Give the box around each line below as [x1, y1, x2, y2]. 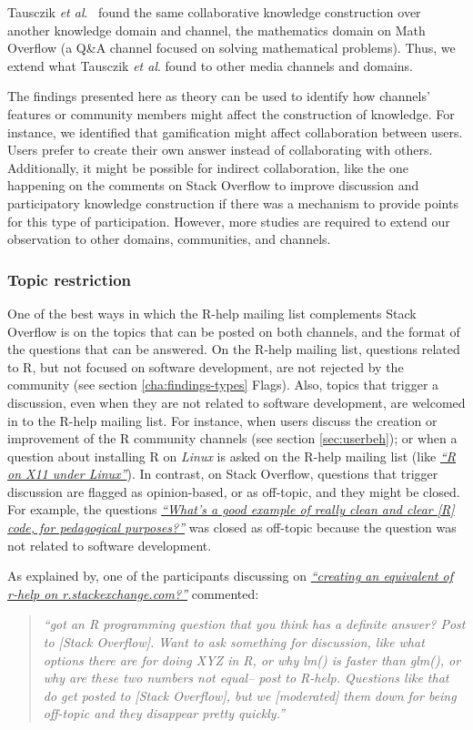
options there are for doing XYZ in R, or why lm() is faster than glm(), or [43, 650, 461, 669]
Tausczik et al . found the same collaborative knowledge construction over [7, 3, 421, 21]
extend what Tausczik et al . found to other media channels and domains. [7, 56, 413, 75]
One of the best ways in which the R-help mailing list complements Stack [7, 303, 417, 322]
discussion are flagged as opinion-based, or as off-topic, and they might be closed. [7, 482, 460, 501]
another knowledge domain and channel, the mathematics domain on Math [7, 20, 426, 39]
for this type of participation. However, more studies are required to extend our [7, 211, 450, 230]
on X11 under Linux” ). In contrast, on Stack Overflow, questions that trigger [7, 464, 438, 483]
